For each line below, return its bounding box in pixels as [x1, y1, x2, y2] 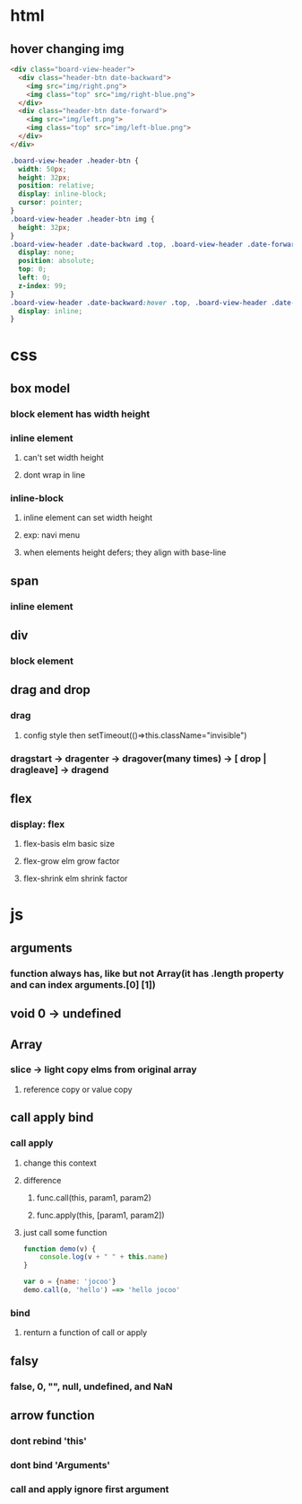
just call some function [22, 1227, 108, 1237]
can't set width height [22, 453, 104, 463]
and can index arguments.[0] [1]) [10, 978, 156, 990]
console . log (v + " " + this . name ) [39, 1253, 168, 1262]
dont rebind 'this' [10, 1434, 88, 1447]
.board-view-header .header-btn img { [10, 215, 155, 224]
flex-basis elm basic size [22, 839, 116, 849]
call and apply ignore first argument [10, 1482, 169, 1495]
